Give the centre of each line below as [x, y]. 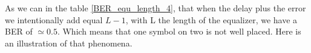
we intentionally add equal [54, 19]
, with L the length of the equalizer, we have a [211, 19]
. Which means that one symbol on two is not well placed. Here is [179, 31]
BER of [19, 31]
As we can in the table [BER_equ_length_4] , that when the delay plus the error [155, 8]
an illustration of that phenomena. [69, 43]
